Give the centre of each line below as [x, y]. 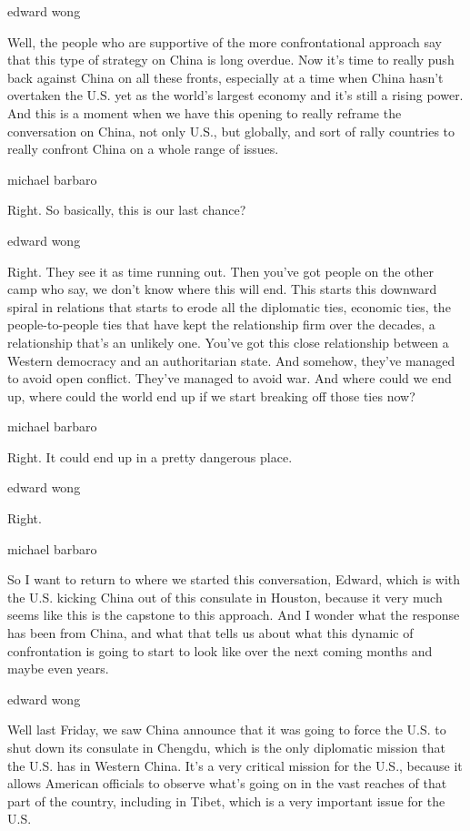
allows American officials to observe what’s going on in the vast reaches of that [227, 783]
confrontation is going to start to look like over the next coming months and [220, 650]
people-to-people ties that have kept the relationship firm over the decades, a [221, 324]
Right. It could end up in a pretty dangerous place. [150, 456]
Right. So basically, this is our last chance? [127, 210]
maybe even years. [58, 669]
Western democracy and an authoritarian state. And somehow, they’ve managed [231, 360]
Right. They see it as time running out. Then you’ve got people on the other [221, 271]
